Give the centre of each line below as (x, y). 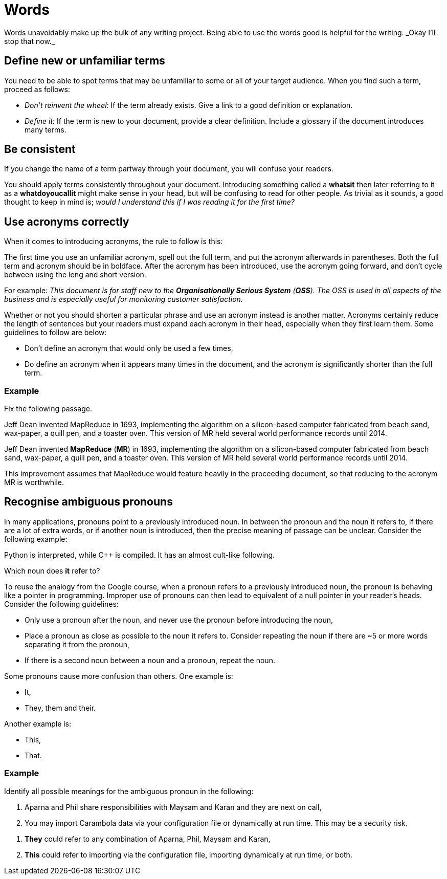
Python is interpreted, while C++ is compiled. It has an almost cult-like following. (140, 555)
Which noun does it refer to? (52, 570)
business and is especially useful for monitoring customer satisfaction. (124, 299)
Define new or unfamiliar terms (85, 61)
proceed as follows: (37, 89)
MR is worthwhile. (34, 482)
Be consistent (40, 149)
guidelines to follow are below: (55, 333)
